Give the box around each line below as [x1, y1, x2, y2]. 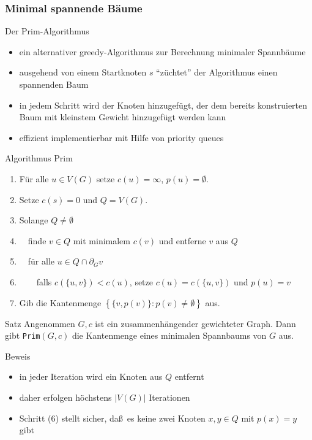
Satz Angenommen [5, 317, 75, 330]
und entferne [158, 234, 206, 247]
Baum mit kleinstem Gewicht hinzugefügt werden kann [19, 110, 226, 123]
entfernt [174, 370, 204, 383]
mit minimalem [73, 234, 130, 247]
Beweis [5, 349, 31, 362]
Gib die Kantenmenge [19, 296, 102, 309]
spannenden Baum [19, 78, 89, 90]
